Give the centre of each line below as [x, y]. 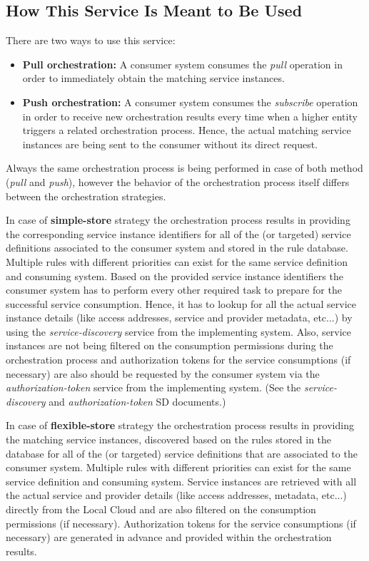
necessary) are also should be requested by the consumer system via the [163, 373]
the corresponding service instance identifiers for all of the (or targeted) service [178, 233]
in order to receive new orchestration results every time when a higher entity [190, 116]
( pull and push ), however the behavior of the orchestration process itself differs [178, 181]
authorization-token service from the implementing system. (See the [153, 387]
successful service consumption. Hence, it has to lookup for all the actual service [181, 303]
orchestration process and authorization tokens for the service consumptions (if [178, 360]
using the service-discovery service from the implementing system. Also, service [179, 331]
